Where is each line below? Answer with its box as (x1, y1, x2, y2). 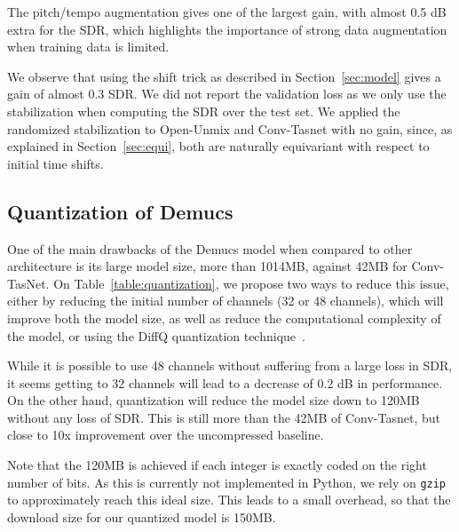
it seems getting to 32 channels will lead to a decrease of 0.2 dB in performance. (7, 373, 443, 392)
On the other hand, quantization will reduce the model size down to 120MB (7, 391, 420, 409)
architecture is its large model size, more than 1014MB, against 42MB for (7, 257, 408, 275)
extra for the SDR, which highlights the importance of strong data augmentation (7, 20, 447, 38)
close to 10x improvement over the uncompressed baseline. (7, 425, 324, 444)
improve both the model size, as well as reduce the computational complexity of (7, 308, 441, 327)
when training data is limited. (7, 37, 170, 56)
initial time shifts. (7, 154, 104, 172)
